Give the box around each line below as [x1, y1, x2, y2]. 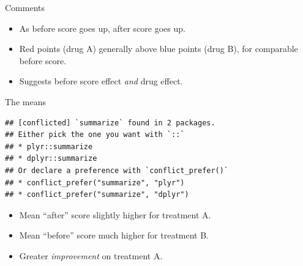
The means [5, 95, 46, 108]
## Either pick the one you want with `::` [5, 130, 185, 139]
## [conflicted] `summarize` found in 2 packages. [5, 118, 215, 127]
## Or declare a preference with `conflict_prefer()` [5, 166, 229, 175]
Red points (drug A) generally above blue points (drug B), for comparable [19, 42, 298, 55]
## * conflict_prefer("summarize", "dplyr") [5, 190, 189, 199]
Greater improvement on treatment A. [19, 249, 163, 262]
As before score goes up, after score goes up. [19, 21, 185, 34]
